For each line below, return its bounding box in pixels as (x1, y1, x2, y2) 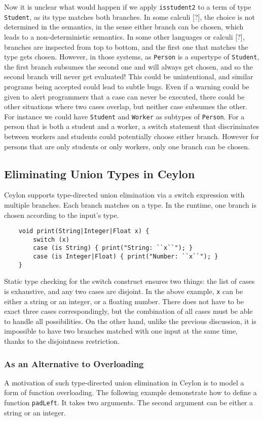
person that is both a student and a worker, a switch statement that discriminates (4, 121, 259, 132)
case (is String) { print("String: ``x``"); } (33, 244, 193, 252)
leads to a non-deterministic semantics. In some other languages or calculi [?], (4, 31, 245, 42)
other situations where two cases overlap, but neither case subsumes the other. (4, 101, 248, 112)
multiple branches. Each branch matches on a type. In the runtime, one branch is (4, 199, 256, 210)
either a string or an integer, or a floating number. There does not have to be (4, 296, 244, 306)
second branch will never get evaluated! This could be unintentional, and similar (4, 71, 253, 82)
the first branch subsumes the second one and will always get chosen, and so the (4, 61, 253, 72)
